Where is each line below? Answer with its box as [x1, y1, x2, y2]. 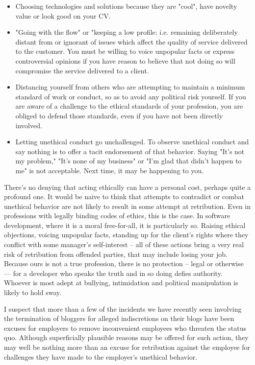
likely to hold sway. [4, 287, 62, 297]
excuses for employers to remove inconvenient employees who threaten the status [4, 322, 247, 333]
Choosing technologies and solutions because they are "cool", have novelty [15, 1, 237, 11]
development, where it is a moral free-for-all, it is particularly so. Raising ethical [4, 220, 246, 230]
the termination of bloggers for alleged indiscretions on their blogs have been [4, 313, 234, 323]
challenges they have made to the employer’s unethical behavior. [4, 351, 198, 362]
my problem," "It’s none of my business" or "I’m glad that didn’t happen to [15, 156, 242, 166]
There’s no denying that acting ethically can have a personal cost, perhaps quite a [4, 182, 251, 192]
